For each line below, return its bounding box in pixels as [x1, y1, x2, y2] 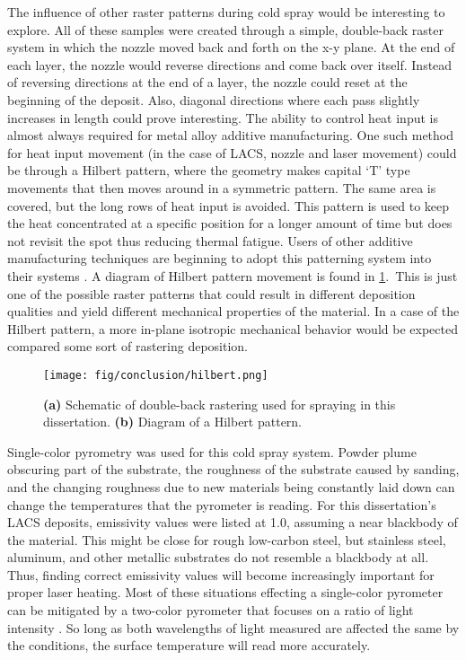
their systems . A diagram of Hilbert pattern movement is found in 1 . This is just [7, 266, 458, 285]
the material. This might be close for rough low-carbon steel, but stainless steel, [7, 530, 446, 549]
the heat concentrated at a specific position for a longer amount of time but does [7, 214, 453, 233]
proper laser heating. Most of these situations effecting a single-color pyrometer [7, 583, 444, 602]
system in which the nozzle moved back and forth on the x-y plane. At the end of [7, 38, 455, 57]
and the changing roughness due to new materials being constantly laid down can [7, 477, 455, 496]
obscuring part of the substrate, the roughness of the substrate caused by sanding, [7, 460, 460, 479]
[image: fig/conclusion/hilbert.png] [43, 368, 268, 382]
